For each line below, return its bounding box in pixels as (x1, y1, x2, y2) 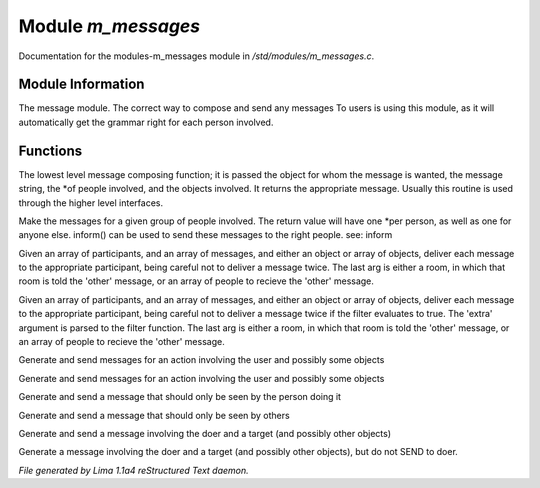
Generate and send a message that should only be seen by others (18, 409, 290, 421)
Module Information (18, 76, 145, 93)
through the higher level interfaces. (18, 196, 164, 209)
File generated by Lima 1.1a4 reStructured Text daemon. (18, 464, 249, 476)
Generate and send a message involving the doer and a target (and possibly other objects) (18, 428, 392, 439)
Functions (18, 142, 83, 159)
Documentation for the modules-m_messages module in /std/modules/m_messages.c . (18, 50, 375, 62)
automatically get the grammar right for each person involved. (18, 116, 274, 128)
